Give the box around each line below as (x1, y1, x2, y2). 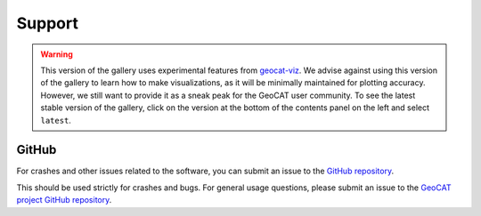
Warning (40, 49, 73, 60)
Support (16, 13, 79, 33)
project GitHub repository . (16, 195, 112, 205)
